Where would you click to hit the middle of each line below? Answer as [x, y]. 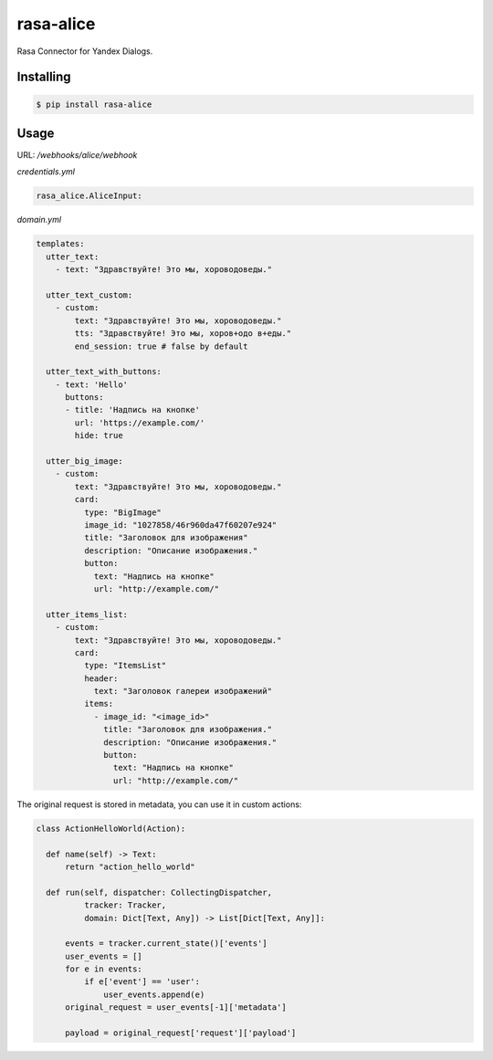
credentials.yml [46, 172]
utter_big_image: [84, 462]
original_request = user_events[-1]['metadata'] [176, 1008]
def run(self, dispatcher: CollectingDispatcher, [159, 892]
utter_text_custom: [89, 295]
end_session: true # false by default [161, 346]
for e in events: [104, 969]
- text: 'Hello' [91, 384]
